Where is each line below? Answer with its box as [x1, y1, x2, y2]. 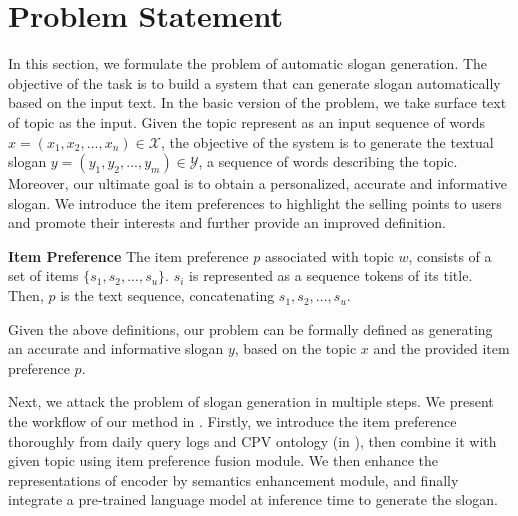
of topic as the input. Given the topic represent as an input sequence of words [8, 111, 485, 132]
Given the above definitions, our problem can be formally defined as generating [8, 318, 493, 339]
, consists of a [408, 245, 492, 266]
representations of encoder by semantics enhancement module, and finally [8, 469, 459, 490]
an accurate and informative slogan [8, 338, 224, 359]
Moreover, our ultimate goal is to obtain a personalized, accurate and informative [8, 173, 507, 194]
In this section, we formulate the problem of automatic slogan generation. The [8, 53, 488, 74]
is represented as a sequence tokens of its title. [189, 265, 473, 286]
